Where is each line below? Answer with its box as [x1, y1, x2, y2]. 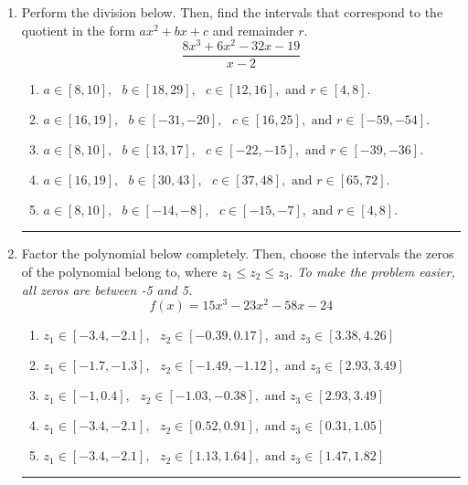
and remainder [212, 20, 294, 39]
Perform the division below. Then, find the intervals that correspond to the [21, 3, 443, 21]
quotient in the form [21, 20, 135, 39]
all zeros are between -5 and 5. [21, 279, 193, 299]
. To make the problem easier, [289, 261, 455, 280]
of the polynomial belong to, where [21, 261, 218, 280]
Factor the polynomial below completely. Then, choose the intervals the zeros [21, 244, 454, 263]
